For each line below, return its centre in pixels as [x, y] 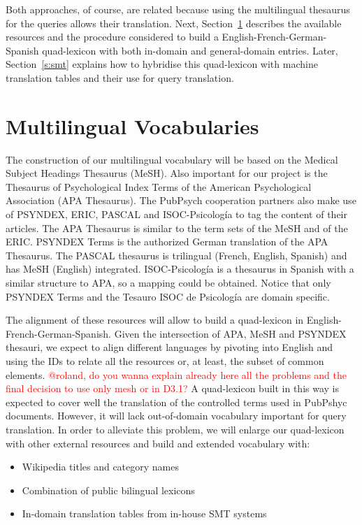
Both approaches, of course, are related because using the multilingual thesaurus [178, 9]
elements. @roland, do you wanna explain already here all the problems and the [176, 374]
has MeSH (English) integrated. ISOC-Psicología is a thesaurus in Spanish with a [180, 269]
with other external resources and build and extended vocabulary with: [158, 443]
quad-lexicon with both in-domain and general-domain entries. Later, [190, 50]
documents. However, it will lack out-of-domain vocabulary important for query [176, 416]
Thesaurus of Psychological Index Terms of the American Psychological [159, 186]
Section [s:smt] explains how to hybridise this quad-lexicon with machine [162, 64]
